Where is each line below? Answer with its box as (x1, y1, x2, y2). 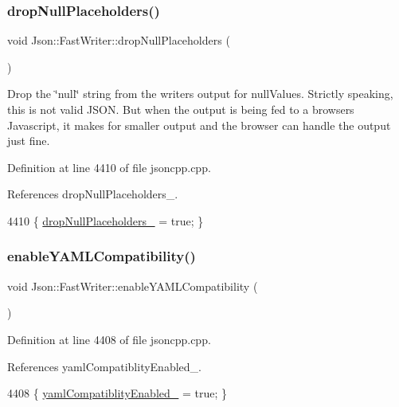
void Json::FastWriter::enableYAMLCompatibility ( (7, 277, 258, 294)
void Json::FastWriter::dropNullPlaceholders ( (7, 32, 230, 49)
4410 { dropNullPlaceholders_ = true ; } (7, 212, 204, 229)
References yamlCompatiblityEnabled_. (7, 358, 201, 374)
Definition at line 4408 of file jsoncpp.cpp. (7, 331, 211, 347)
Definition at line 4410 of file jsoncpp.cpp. (7, 158, 211, 175)
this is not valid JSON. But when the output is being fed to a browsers (7, 101, 354, 117)
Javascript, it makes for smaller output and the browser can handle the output (7, 116, 391, 133)
